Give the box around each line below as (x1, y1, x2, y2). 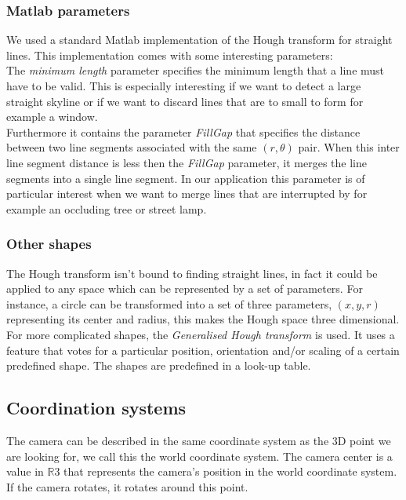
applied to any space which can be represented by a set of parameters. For (6, 280, 363, 297)
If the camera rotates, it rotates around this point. (6, 478, 248, 495)
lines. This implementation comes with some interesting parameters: (6, 46, 333, 63)
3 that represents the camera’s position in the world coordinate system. (54, 463, 397, 480)
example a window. (6, 108, 98, 125)
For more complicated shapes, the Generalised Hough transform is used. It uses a (6, 326, 395, 342)
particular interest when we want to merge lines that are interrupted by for (6, 185, 368, 202)
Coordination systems (6, 396, 187, 420)
